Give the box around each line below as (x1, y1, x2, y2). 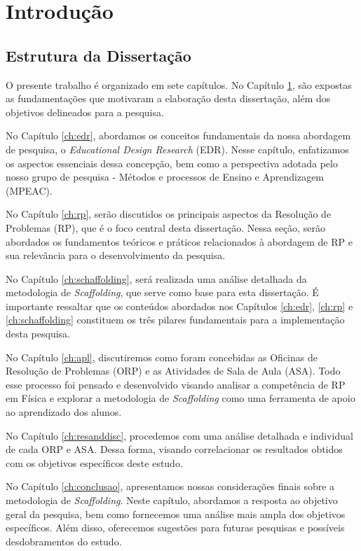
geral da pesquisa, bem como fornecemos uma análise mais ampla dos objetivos (6, 506, 346, 521)
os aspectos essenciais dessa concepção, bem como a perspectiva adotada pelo (6, 155, 338, 170)
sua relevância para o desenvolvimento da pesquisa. (6, 248, 226, 263)
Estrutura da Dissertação (6, 44, 191, 66)
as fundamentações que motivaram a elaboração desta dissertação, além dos (6, 91, 331, 106)
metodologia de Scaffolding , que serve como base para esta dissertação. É (6, 285, 319, 300)
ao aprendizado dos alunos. (6, 405, 122, 419)
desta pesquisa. (6, 326, 71, 341)
